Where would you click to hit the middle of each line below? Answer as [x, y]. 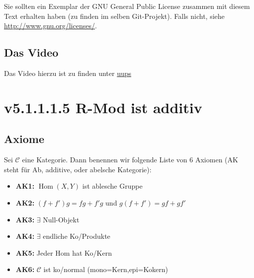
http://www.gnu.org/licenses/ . [50, 26]
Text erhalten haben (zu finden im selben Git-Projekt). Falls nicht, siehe [114, 16]
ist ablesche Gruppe [112, 186]
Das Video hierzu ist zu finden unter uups [68, 73]
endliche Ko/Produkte [77, 236]
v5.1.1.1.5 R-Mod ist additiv [103, 107]
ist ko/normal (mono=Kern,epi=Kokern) [106, 269]
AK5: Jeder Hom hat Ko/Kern [64, 252]
